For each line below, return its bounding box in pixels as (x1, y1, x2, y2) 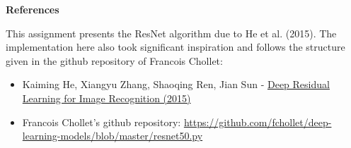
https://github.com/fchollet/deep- (183, 114, 332, 129)
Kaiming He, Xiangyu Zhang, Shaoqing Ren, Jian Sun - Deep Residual (22, 77, 330, 92)
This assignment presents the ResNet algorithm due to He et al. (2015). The (6, 25, 337, 40)
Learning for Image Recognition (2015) (22, 90, 191, 105)
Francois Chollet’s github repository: (22, 114, 181, 129)
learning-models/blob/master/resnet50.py (22, 128, 203, 143)
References (6, 2, 59, 16)
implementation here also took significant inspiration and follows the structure (6, 39, 345, 54)
